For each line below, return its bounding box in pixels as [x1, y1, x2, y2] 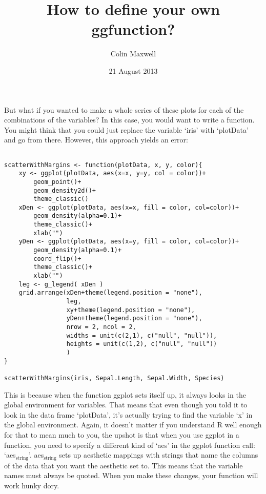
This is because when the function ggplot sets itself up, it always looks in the [4, 389, 246, 400]
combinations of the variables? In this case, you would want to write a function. [4, 114, 255, 125]
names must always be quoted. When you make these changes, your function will [4, 470, 258, 481]
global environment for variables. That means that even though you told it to [4, 399, 248, 410]
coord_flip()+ [33, 255, 81, 262]
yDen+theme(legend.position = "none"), [66, 315, 202, 322]
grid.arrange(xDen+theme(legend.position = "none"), [18, 289, 202, 297]
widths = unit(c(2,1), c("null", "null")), [66, 332, 217, 339]
